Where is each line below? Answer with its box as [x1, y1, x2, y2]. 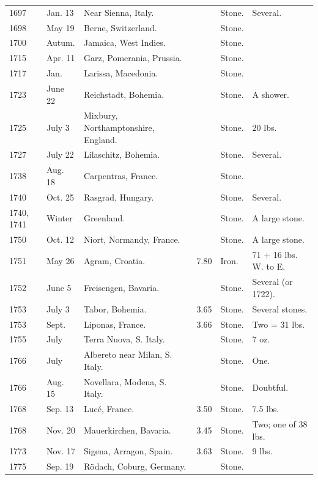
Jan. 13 [46, 6, 74, 18]
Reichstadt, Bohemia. [84, 87, 165, 100]
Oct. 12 [46, 233, 75, 245]
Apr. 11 [46, 51, 75, 64]
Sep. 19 [46, 460, 74, 473]
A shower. [252, 87, 289, 100]
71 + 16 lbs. [252, 248, 298, 260]
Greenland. [84, 212, 125, 224]
